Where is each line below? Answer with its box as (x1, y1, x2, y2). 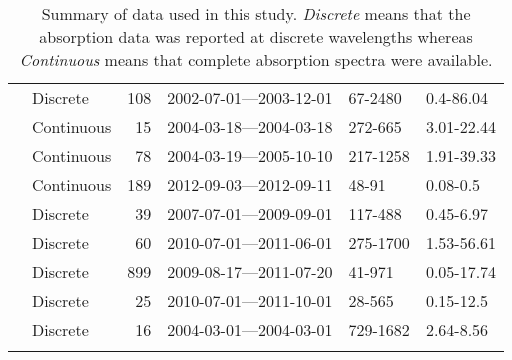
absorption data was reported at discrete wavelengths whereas (39, 25, 473, 48)
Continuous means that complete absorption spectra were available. (19, 48, 493, 71)
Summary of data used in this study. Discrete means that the (41, 2, 471, 25)
